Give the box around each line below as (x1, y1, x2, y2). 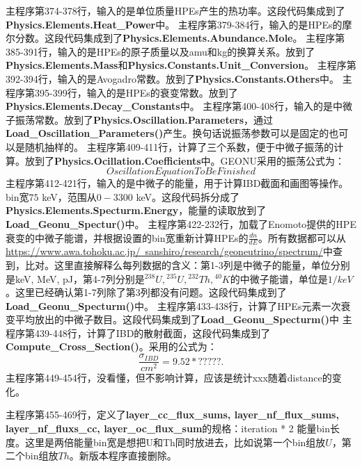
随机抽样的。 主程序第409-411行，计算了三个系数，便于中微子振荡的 (24, 139, 334, 154)
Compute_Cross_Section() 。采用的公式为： (6, 339, 217, 354)
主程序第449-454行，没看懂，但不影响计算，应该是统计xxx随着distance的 (6, 370, 332, 385)
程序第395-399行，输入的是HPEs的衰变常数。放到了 (6, 85, 238, 99)
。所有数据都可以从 (258, 230, 346, 245)
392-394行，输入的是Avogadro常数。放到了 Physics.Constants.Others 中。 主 (6, 71, 352, 85)
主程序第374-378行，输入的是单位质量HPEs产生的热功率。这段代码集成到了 (6, 3, 345, 17)
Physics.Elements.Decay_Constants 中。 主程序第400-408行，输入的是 (6, 99, 333, 113)
